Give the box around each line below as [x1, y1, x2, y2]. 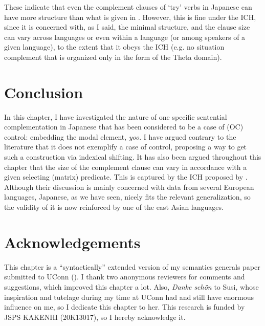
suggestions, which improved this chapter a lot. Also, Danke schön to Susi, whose [4, 281, 259, 292]
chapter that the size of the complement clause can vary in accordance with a [4, 161, 247, 172]
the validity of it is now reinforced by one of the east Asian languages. [4, 202, 224, 212]
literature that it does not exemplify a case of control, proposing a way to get [4, 141, 247, 152]
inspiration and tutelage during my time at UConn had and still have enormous [4, 291, 254, 302]
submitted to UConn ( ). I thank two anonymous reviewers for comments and [4, 271, 245, 282]
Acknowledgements [4, 231, 141, 252]
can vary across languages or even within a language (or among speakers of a [4, 31, 246, 42]
